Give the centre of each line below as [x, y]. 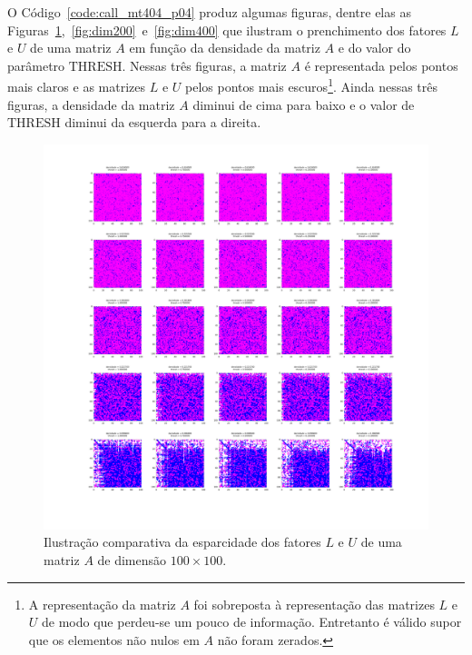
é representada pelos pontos [381, 65]
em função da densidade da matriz [225, 48]
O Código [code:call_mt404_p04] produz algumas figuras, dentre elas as [209, 12]
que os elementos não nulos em [114, 639]
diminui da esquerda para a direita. [163, 122]
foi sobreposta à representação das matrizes [314, 604]
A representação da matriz [102, 604]
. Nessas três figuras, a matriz [204, 65]
